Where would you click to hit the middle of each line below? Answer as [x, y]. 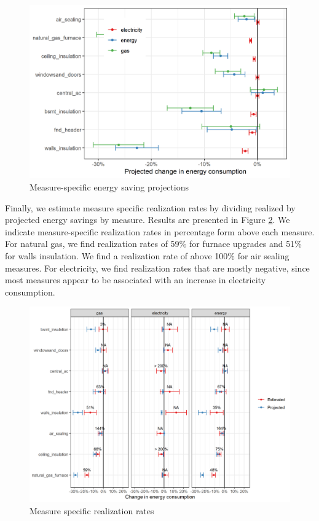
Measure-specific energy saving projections [109, 186]
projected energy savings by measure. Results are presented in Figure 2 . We [148, 220]
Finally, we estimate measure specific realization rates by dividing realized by [150, 207]
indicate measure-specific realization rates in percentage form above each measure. [160, 231]
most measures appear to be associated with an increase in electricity [136, 280]
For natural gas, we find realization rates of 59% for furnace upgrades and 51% [153, 244]
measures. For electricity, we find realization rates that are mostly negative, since [157, 268]
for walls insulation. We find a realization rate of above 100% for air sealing [147, 255]
